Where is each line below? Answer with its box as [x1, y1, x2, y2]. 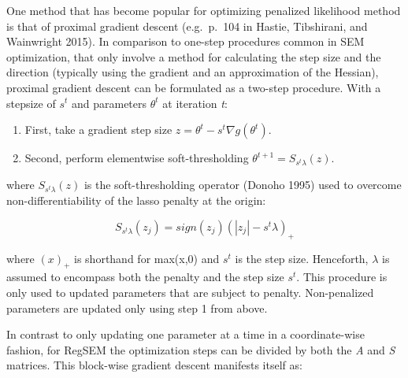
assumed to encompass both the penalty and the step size [6, 269, 284, 285]
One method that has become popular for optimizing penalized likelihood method [6, 2, 401, 18]
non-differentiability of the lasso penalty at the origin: [6, 192, 266, 209]
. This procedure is [296, 269, 388, 285]
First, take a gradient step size [24, 121, 172, 138]
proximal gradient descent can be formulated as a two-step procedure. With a [6, 79, 381, 95]
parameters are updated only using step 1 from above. [6, 299, 268, 316]
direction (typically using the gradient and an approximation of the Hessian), [6, 64, 379, 80]
